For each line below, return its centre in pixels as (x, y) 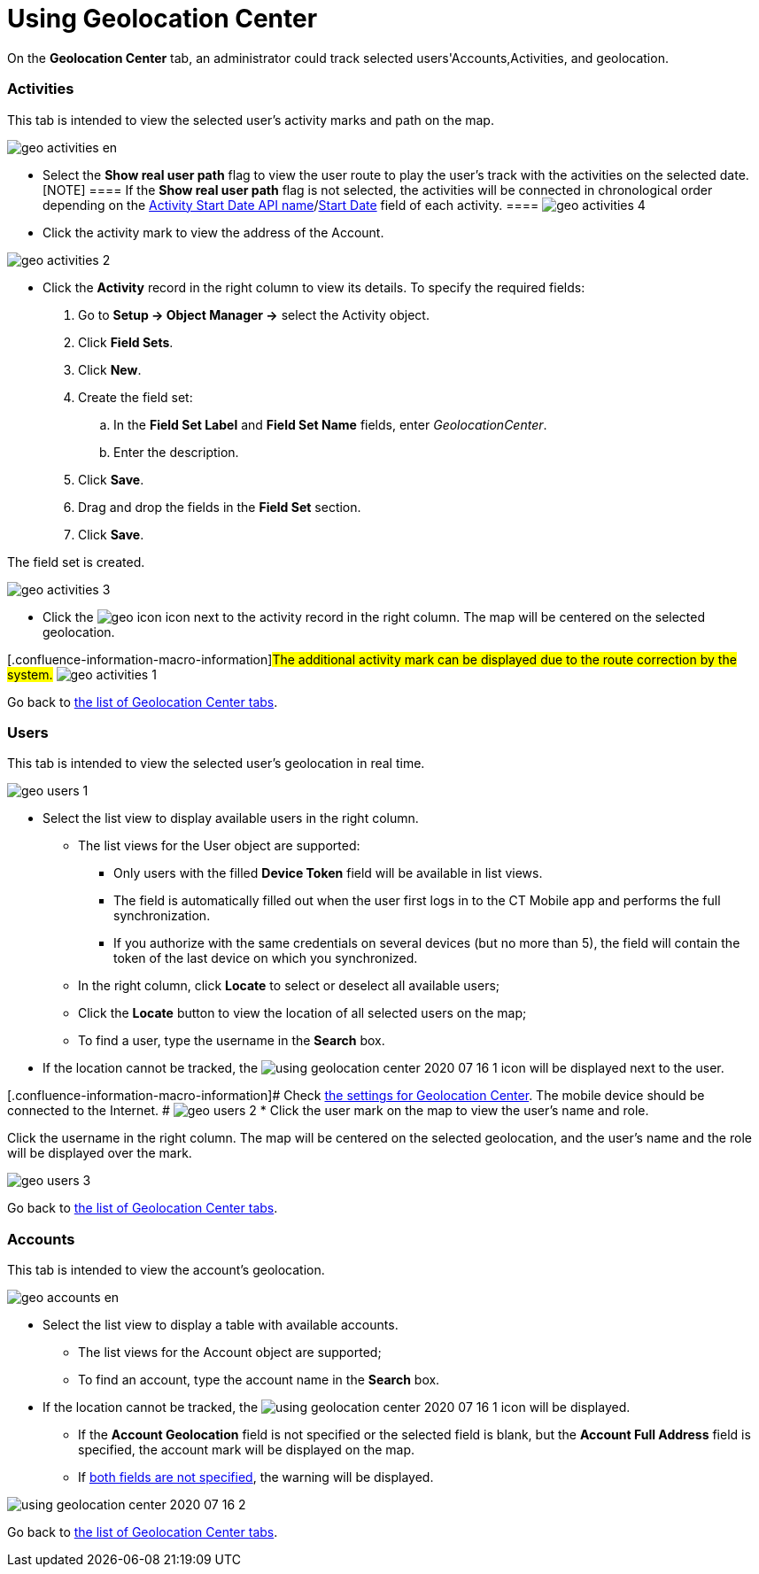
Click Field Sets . (126, 342)
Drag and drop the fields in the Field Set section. (220, 507)
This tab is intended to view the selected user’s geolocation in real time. (216, 764)
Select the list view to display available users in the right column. (231, 818)
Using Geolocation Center (163, 19)
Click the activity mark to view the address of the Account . (213, 232)
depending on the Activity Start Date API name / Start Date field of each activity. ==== (291, 205)
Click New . (110, 369)
